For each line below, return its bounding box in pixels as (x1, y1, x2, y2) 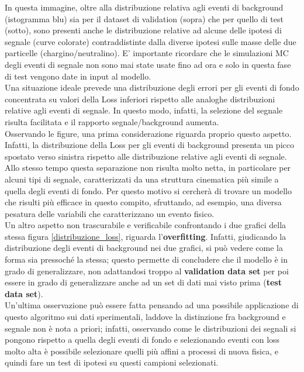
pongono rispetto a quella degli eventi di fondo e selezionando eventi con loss (5, 333, 280, 346)
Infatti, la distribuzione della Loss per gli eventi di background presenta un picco (5, 139, 294, 151)
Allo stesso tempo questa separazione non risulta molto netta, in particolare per (5, 161, 291, 174)
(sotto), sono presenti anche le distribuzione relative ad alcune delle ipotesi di (5, 24, 282, 36)
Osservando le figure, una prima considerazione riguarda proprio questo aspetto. (5, 127, 292, 139)
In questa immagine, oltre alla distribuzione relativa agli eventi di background (5, 1, 284, 13)
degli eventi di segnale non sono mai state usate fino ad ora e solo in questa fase (5, 58, 291, 70)
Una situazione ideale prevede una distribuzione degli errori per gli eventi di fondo (5, 81, 299, 94)
